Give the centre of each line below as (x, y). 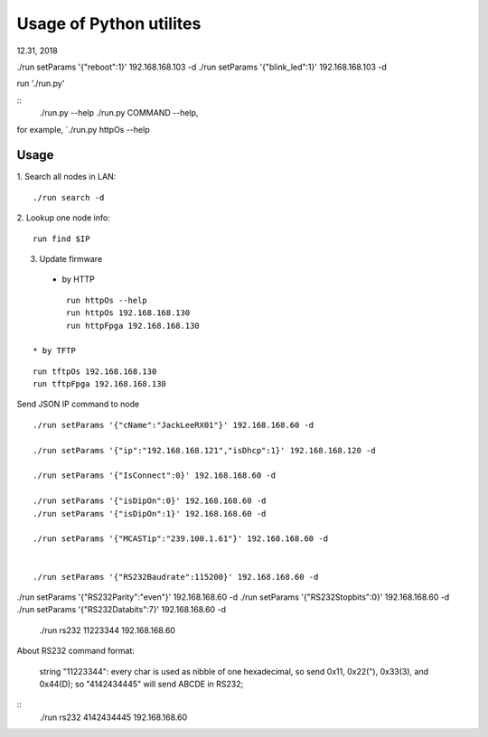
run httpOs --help (107, 300)
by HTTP (78, 279)
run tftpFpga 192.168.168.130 (100, 384)
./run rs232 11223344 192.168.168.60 (108, 630)
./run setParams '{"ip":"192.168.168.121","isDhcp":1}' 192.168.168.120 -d (204, 450)
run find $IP (61, 238)
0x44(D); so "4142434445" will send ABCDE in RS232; (141, 684)
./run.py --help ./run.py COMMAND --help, (119, 113)
